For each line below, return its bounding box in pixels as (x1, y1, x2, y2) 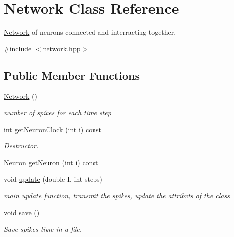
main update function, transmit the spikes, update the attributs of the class (4, 190, 230, 201)
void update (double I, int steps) (4, 174, 102, 184)
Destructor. (4, 141, 39, 151)
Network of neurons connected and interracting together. (4, 27, 176, 37)
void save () (4, 207, 40, 217)
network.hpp (43, 43, 81, 53)
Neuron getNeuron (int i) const (4, 157, 98, 167)
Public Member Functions (4, 67, 140, 83)
